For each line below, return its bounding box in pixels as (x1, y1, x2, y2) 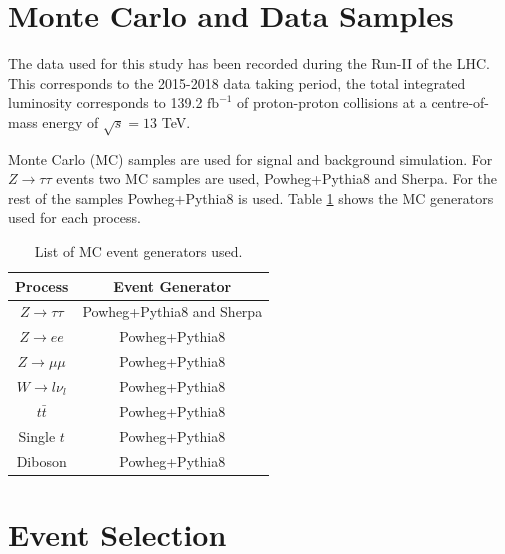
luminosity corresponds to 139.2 (8, 92, 203, 113)
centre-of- (431, 92, 489, 113)
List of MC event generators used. (34, 241, 243, 262)
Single (18, 425, 56, 446)
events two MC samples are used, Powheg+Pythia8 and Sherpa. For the (56, 168, 498, 189)
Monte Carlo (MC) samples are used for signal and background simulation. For (8, 148, 493, 169)
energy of (42, 111, 99, 132)
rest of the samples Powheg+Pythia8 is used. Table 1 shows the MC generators (8, 187, 494, 208)
